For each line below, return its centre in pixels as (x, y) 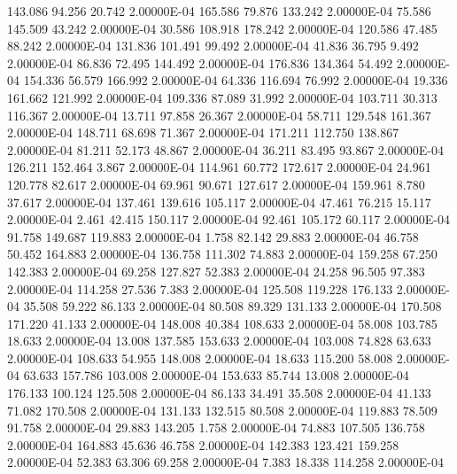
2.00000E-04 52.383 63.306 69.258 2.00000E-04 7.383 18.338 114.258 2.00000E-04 (225, 462)
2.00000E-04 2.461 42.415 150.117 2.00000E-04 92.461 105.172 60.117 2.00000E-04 (228, 219)
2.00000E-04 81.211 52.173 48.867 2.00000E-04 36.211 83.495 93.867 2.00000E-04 (225, 149)
